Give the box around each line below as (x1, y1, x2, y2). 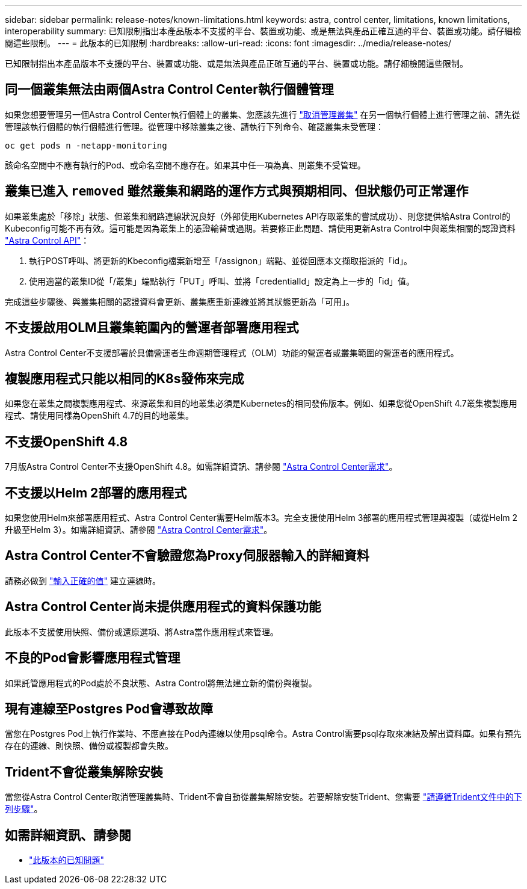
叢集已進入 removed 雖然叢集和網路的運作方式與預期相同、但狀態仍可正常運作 (5, 183, 469, 199)
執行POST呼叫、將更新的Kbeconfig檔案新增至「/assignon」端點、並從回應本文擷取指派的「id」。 (29, 255, 413, 266)
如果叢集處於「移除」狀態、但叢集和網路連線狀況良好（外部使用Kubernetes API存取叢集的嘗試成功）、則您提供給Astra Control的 (5, 211, 511, 221)
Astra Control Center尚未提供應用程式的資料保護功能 (5, 599, 321, 615)
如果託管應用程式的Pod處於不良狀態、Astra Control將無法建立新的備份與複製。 (5, 677, 317, 688)
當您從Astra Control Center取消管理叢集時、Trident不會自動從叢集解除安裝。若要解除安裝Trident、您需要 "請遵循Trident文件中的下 (5, 792, 522, 802)
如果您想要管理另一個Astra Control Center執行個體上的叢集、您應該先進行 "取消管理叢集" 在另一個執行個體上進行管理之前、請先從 (5, 109, 520, 120)
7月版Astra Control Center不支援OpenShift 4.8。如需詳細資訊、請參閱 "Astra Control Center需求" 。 (5, 461, 398, 472)
